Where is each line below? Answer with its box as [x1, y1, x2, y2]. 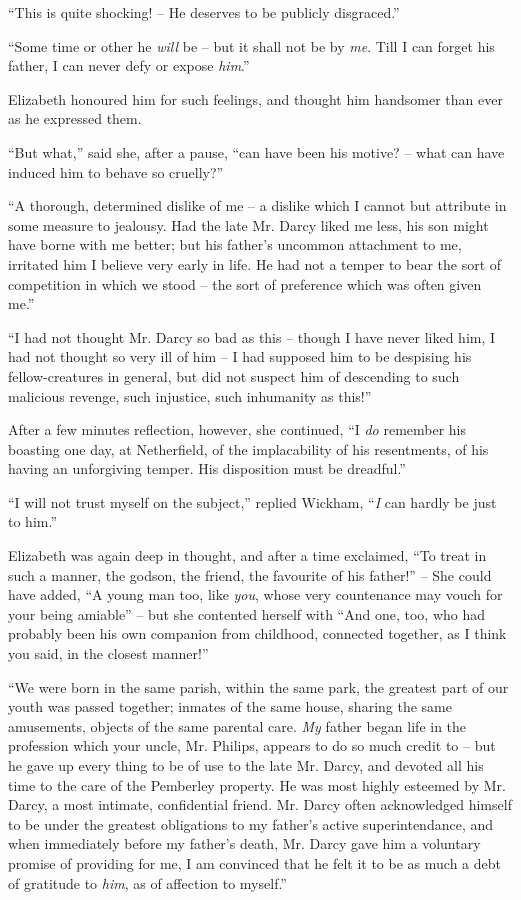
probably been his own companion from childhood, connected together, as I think [8, 623, 507, 644]
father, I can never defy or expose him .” [8, 55, 250, 76]
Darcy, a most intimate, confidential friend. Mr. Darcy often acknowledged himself [8, 794, 512, 815]
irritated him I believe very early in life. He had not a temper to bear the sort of [8, 253, 502, 274]
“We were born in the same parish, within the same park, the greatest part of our [8, 676, 509, 697]
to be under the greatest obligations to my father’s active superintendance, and [8, 813, 494, 834]
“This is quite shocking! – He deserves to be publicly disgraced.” [8, 2, 400, 22]
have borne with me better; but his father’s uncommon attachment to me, [8, 234, 462, 255]
